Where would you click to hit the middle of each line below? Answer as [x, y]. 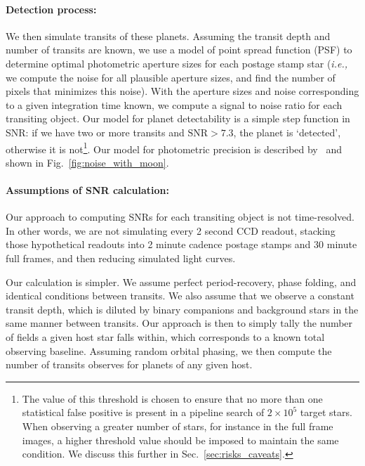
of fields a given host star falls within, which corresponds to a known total [165, 336]
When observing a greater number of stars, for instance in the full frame [178, 426]
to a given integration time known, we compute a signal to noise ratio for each [174, 104]
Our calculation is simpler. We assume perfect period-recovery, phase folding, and [181, 281]
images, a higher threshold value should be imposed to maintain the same [180, 440]
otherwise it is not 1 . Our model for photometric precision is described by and [174, 148]
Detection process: [51, 9]
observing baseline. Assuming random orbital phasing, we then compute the [169, 350]
